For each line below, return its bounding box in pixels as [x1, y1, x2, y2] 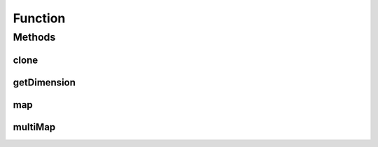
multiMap [13, 121, 56, 133]
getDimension [13, 76, 76, 88]
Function [13, 10, 66, 26]
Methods [13, 31, 56, 43]
